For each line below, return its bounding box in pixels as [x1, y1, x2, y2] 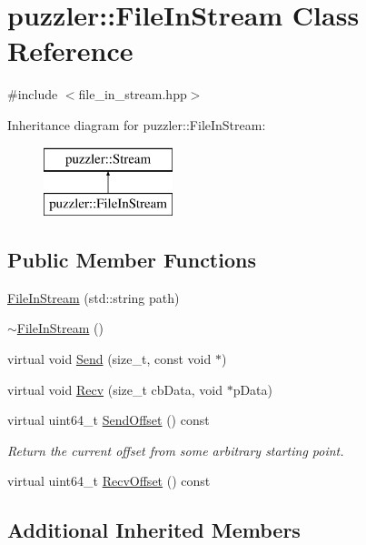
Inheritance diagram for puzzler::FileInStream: [7, 115, 266, 134]
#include [7, 85, 58, 104]
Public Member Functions [7, 246, 256, 274]
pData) [232, 379, 273, 399]
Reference [7, 32, 134, 69]
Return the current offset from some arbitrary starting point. [7, 440, 344, 459]
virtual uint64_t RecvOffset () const [7, 471, 211, 490]
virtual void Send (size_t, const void [7, 349, 212, 368]
